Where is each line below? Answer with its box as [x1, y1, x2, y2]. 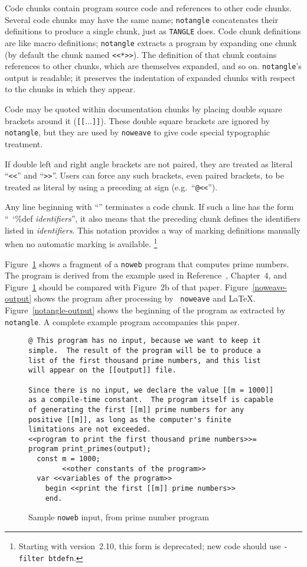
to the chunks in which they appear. [5, 83, 136, 95]
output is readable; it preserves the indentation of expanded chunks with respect [5, 71, 296, 83]
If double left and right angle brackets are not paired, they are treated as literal [5, 157, 293, 170]
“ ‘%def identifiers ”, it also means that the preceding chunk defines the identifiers [5, 212, 301, 225]
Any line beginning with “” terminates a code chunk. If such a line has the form [5, 200, 294, 213]
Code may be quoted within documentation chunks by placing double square [5, 103, 282, 115]
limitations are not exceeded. [28, 425, 151, 434]
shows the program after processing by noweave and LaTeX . [34, 292, 256, 304]
